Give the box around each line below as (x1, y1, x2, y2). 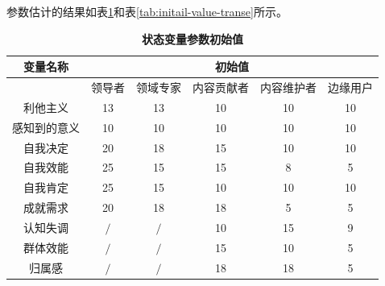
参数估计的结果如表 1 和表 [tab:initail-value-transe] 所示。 (6, 3, 288, 19)
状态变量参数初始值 (142, 30, 243, 47)
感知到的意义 (12, 118, 80, 135)
